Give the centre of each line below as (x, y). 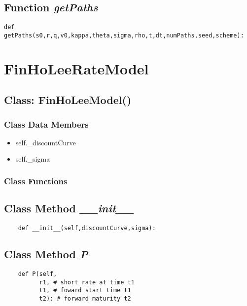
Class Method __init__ (69, 208)
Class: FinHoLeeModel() (68, 100)
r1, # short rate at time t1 (87, 282)
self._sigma (33, 159)
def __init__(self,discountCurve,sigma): (87, 228)
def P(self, (37, 274)
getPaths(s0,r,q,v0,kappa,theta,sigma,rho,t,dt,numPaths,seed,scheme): (124, 35)
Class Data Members (46, 124)
